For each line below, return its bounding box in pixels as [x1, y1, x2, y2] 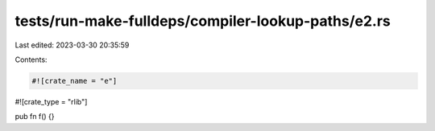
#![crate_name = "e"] [31, 76, 118, 85]
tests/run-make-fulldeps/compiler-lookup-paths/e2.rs [14, 12, 391, 30]
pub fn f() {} [14, 112, 56, 121]
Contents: [14, 55, 48, 64]
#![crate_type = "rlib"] [14, 96, 88, 106]
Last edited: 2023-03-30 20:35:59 [14, 40, 130, 50]
